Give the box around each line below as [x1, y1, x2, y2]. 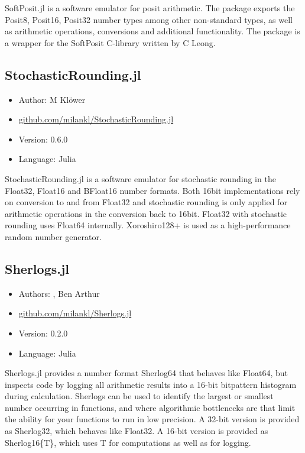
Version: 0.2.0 [18, 326, 68, 339]
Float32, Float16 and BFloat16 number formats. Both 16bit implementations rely [5, 184, 300, 196]
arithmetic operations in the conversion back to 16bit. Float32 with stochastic [5, 207, 287, 219]
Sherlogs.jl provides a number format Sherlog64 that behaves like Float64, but [5, 367, 288, 379]
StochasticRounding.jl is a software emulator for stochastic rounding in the [5, 172, 276, 185]
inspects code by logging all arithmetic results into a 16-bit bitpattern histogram [5, 378, 297, 390]
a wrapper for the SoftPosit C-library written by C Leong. [5, 36, 216, 48]
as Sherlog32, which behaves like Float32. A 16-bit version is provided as [5, 425, 268, 437]
